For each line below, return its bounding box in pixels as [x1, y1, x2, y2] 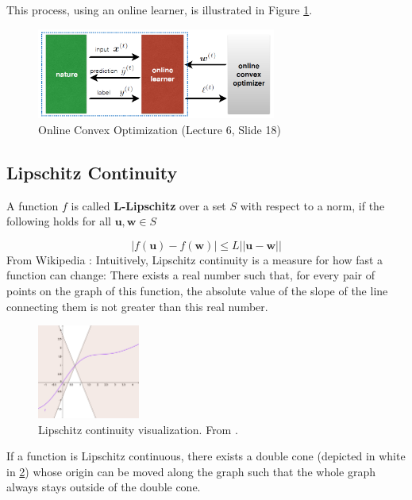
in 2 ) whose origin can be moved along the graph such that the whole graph [6, 463, 375, 479]
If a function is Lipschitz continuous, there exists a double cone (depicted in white [6, 448, 406, 464]
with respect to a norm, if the [240, 197, 385, 213]
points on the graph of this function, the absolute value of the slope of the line [6, 283, 388, 299]
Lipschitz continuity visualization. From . [38, 421, 238, 437]
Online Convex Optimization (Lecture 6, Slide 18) [38, 121, 281, 137]
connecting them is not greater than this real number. [6, 298, 268, 314]
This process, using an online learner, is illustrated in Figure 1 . [6, 2, 313, 17]
